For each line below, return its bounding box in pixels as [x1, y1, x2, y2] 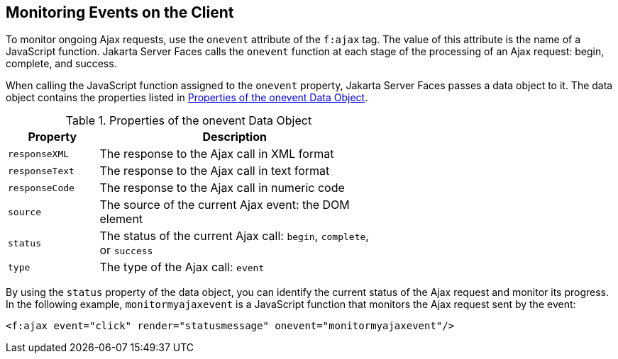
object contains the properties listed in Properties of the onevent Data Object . [6, 91, 368, 104]
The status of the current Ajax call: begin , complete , [99, 229, 369, 244]
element [99, 212, 143, 227]
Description [202, 130, 267, 144]
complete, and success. [6, 57, 117, 70]
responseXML [8, 148, 70, 159]
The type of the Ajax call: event [99, 260, 265, 275]
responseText [8, 165, 75, 176]
